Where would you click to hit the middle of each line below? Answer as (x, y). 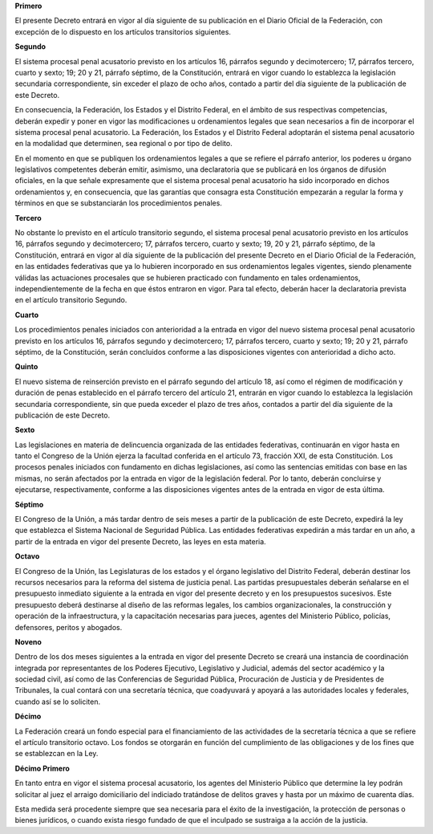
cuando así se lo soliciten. (57, 702)
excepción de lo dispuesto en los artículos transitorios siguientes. (123, 31)
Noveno (28, 641)
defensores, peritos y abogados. (69, 627)
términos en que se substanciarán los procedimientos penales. (118, 203)
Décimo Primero (42, 768)
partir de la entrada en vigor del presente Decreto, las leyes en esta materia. (140, 541)
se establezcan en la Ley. (57, 754)
